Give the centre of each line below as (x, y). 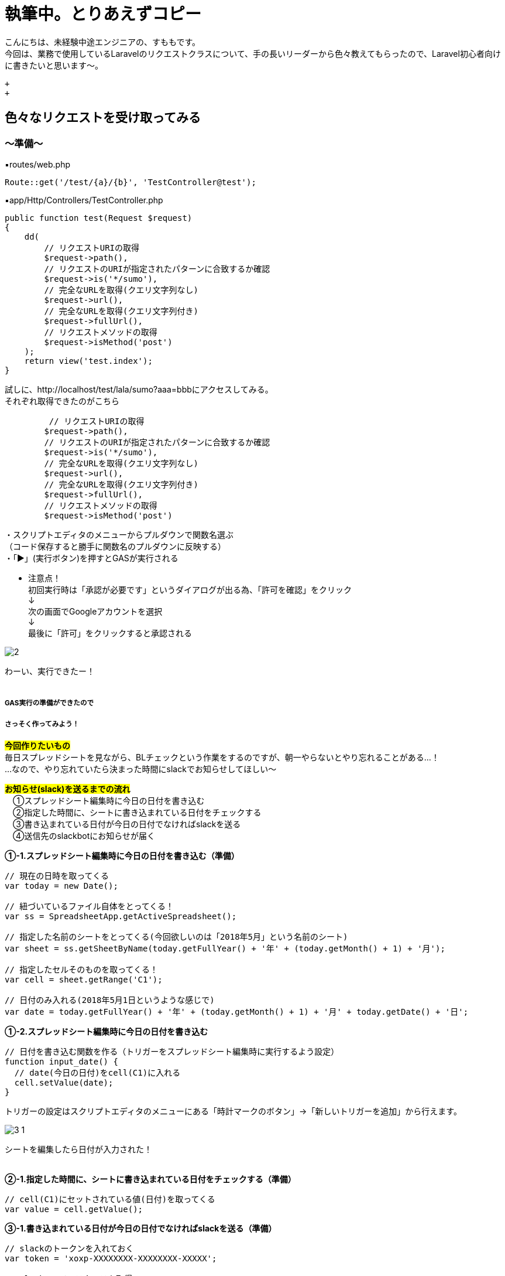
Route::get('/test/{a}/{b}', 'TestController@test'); (130, 182)
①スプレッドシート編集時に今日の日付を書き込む (109, 801)
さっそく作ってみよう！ (42, 724)
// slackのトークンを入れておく (69, 1249)
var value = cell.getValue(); (74, 1210)
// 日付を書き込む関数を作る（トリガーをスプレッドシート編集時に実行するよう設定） (172, 1052)
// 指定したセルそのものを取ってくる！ (81, 970)
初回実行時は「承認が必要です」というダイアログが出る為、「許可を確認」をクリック (190, 589)
